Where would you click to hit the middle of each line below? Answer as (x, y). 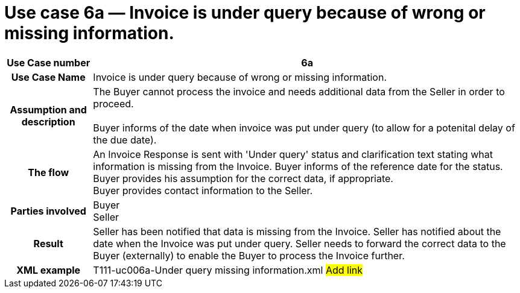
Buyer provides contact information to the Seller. (203, 190)
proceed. (113, 103)
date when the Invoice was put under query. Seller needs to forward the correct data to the (300, 243)
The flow (49, 172)
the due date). (125, 140)
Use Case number (49, 62)
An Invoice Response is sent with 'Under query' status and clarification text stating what (293, 154)
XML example (49, 270)
